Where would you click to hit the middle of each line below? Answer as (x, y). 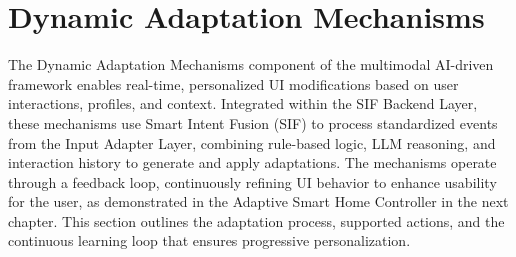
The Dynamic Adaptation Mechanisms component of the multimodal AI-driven (251, 64)
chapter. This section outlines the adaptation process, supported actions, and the (256, 220)
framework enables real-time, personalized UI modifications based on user (233, 83)
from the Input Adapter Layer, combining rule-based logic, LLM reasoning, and (252, 142)
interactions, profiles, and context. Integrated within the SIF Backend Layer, (243, 103)
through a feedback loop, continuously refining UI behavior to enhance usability (252, 181)
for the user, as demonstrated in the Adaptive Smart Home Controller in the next (258, 201)
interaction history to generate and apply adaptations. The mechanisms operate (252, 162)
